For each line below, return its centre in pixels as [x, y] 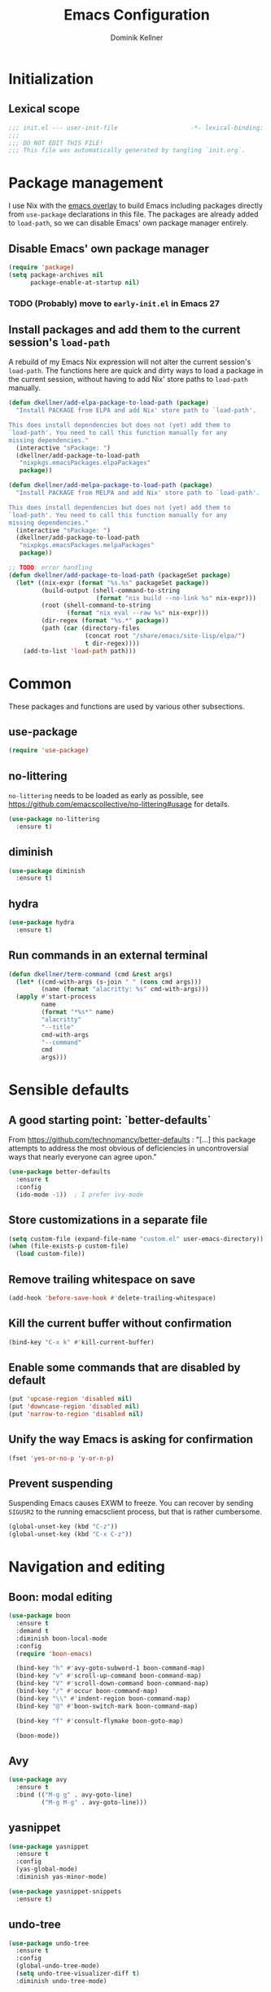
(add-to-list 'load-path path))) [80, 651]
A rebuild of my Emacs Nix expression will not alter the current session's [130, 362]
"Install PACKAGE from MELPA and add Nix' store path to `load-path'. [138, 493]
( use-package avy [38, 1780]
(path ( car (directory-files [90, 629]
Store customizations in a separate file [108, 1220]
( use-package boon [39, 1616]
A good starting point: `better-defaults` [110, 1120]
